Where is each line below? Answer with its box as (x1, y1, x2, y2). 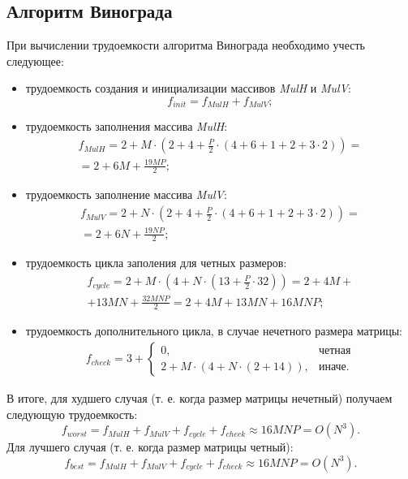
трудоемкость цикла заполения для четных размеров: (25, 254, 287, 271)
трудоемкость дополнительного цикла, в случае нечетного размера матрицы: (25, 322, 402, 339)
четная (318, 344, 351, 356)
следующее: (6, 52, 64, 69)
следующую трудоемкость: (6, 405, 138, 422)
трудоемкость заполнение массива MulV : (25, 186, 227, 203)
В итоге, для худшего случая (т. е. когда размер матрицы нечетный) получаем (6, 390, 393, 407)
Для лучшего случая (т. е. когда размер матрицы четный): (6, 438, 294, 455)
